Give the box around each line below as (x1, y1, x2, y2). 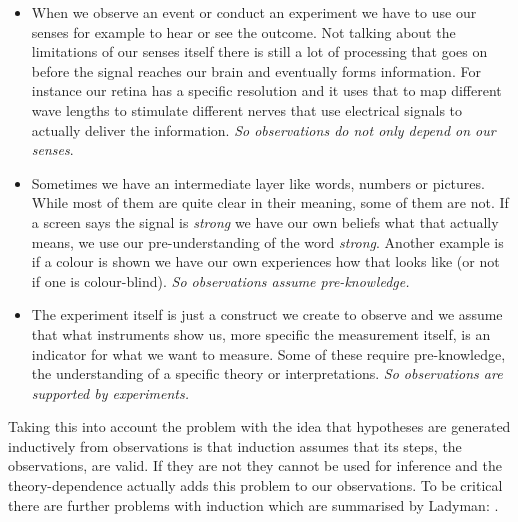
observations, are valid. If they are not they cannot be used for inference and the (8, 455, 502, 476)
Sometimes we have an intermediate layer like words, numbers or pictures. (31, 172, 485, 193)
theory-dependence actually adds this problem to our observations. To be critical (8, 475, 503, 496)
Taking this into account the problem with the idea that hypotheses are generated (8, 416, 511, 437)
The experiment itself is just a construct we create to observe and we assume (31, 304, 503, 325)
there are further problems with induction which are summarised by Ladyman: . (8, 494, 499, 515)
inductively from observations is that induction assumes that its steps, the (8, 435, 462, 456)
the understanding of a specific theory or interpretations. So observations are (31, 363, 503, 384)
